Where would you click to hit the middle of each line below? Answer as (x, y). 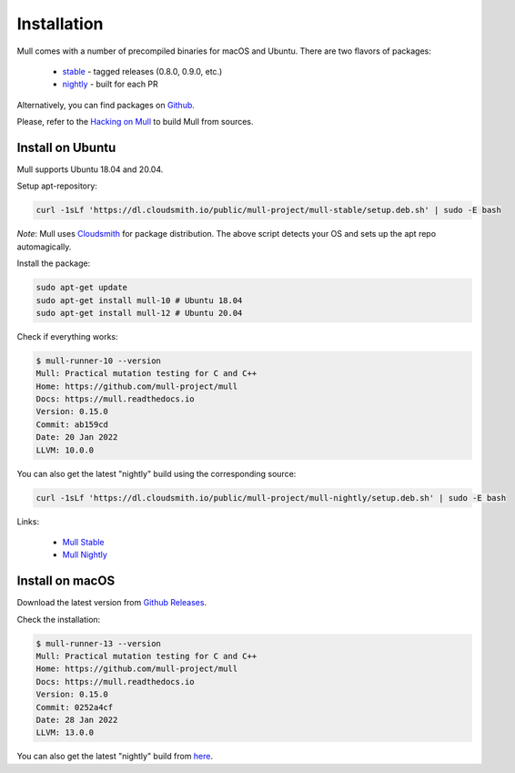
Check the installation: (59, 619)
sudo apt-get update (81, 288)
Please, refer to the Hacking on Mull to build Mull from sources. (135, 122)
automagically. (44, 247)
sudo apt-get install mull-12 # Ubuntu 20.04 (139, 313)
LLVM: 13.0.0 (65, 732)
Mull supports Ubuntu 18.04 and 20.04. (90, 169)
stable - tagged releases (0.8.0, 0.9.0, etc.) (142, 71)
